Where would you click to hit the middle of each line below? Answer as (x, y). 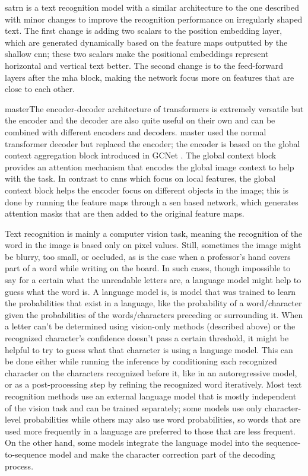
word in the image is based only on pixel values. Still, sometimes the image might (153, 245)
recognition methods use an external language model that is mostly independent (151, 396)
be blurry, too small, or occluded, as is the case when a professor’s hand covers (148, 256)
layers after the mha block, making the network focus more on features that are (150, 77)
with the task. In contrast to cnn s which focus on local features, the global (140, 178)
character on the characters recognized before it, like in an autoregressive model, (151, 372)
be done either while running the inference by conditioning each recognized (141, 361)
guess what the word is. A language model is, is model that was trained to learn (150, 291)
